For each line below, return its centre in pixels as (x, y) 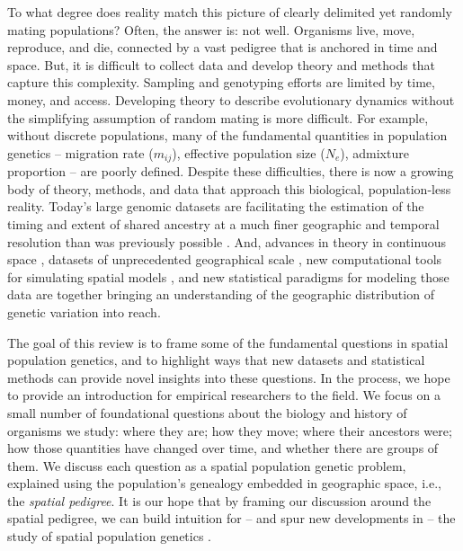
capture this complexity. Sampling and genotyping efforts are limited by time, (221, 82)
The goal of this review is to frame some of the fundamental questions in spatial (228, 342)
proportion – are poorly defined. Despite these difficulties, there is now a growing (231, 171)
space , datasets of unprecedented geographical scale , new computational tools (225, 259)
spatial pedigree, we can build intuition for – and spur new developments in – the (231, 518)
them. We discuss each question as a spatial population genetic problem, (207, 465)
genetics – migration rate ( (80, 152)
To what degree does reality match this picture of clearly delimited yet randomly (230, 12)
